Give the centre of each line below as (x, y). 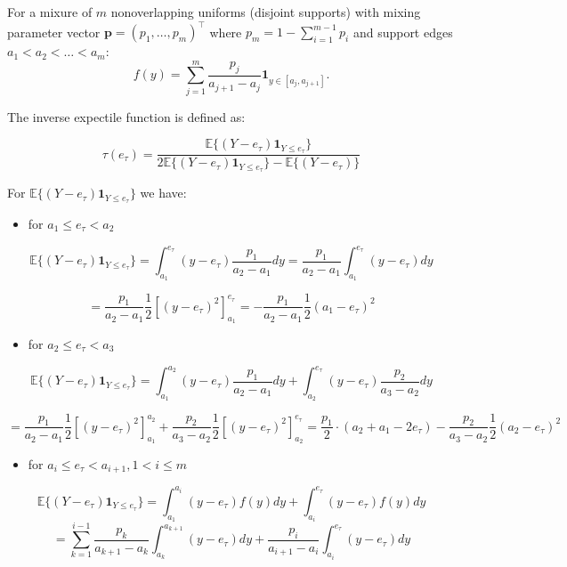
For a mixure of (50, 12)
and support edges (403, 32)
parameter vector (54, 32)
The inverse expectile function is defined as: (126, 116)
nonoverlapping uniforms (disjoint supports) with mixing (266, 12)
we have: (163, 193)
